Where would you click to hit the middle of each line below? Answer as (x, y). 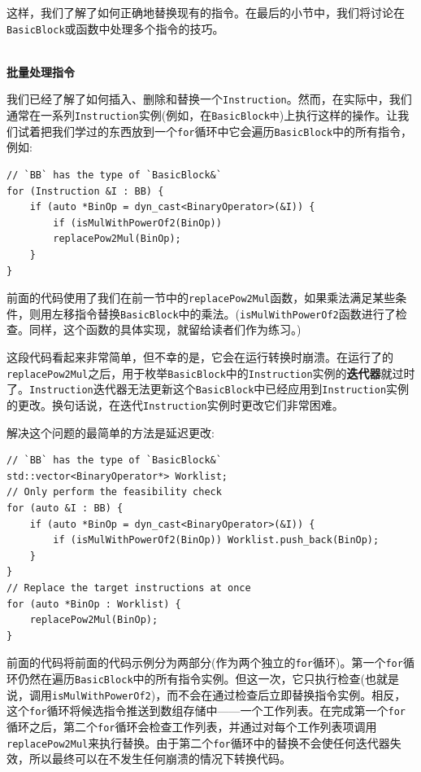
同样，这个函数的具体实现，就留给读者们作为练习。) (165, 329)
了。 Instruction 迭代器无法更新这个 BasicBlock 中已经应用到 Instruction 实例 (208, 389)
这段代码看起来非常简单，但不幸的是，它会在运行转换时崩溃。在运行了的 (200, 357)
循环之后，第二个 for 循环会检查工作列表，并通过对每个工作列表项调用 (192, 726)
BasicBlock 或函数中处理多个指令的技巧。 (115, 28)
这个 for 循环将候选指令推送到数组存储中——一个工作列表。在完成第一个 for (206, 711)
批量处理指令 (41, 71)
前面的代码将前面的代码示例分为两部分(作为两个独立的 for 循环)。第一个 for (205, 662)
